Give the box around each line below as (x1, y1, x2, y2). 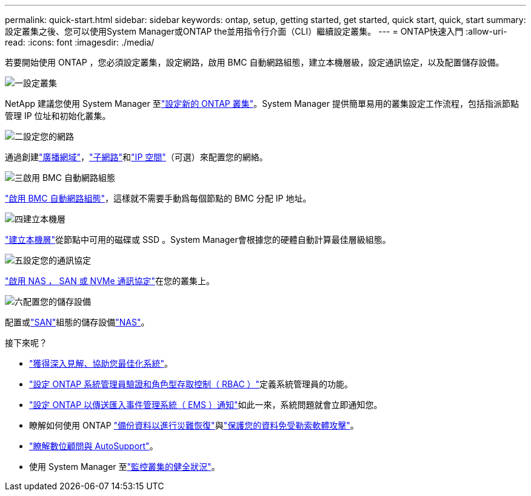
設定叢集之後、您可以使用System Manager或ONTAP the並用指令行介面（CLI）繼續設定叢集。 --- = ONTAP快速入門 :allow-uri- (5, 26, 507, 36)
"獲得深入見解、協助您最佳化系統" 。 (29, 358, 173, 369)
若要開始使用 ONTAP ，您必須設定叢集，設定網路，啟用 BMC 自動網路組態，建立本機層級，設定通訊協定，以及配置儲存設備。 (5, 57, 504, 67)
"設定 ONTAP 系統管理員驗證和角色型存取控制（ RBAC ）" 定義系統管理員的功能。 (29, 379, 353, 389)
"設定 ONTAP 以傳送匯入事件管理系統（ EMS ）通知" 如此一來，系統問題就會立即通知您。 (29, 399, 382, 410)
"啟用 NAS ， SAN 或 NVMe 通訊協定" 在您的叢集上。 (5, 276, 215, 286)
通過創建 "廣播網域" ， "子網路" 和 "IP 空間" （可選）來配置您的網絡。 (5, 152, 268, 162)
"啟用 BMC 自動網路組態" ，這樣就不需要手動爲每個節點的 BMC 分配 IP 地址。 (5, 193, 312, 203)
